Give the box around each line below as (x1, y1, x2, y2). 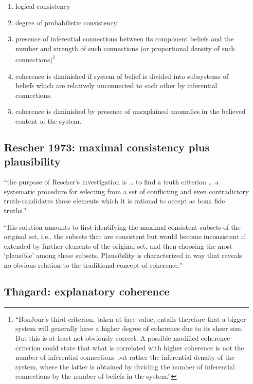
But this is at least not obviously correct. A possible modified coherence (15, 332, 230, 343)
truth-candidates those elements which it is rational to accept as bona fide (4, 196, 225, 206)
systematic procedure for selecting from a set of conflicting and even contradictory (4, 186, 249, 196)
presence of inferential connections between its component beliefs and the (15, 34, 234, 44)
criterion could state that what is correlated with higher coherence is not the (15, 342, 244, 352)
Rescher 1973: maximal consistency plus (4, 139, 210, 154)
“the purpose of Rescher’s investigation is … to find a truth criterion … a (4, 177, 219, 187)
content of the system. (15, 116, 82, 126)
